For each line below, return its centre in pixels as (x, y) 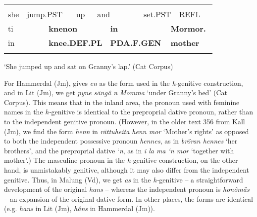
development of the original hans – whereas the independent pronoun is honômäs (127, 189)
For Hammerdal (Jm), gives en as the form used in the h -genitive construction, (124, 83)
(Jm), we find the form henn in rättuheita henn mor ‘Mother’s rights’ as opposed (127, 131)
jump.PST (45, 14)
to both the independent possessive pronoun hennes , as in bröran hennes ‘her (121, 141)
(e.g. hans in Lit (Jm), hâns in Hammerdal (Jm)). (79, 208)
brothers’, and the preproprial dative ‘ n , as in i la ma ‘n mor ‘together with (119, 150)
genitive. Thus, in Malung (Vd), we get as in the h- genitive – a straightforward (124, 179)
